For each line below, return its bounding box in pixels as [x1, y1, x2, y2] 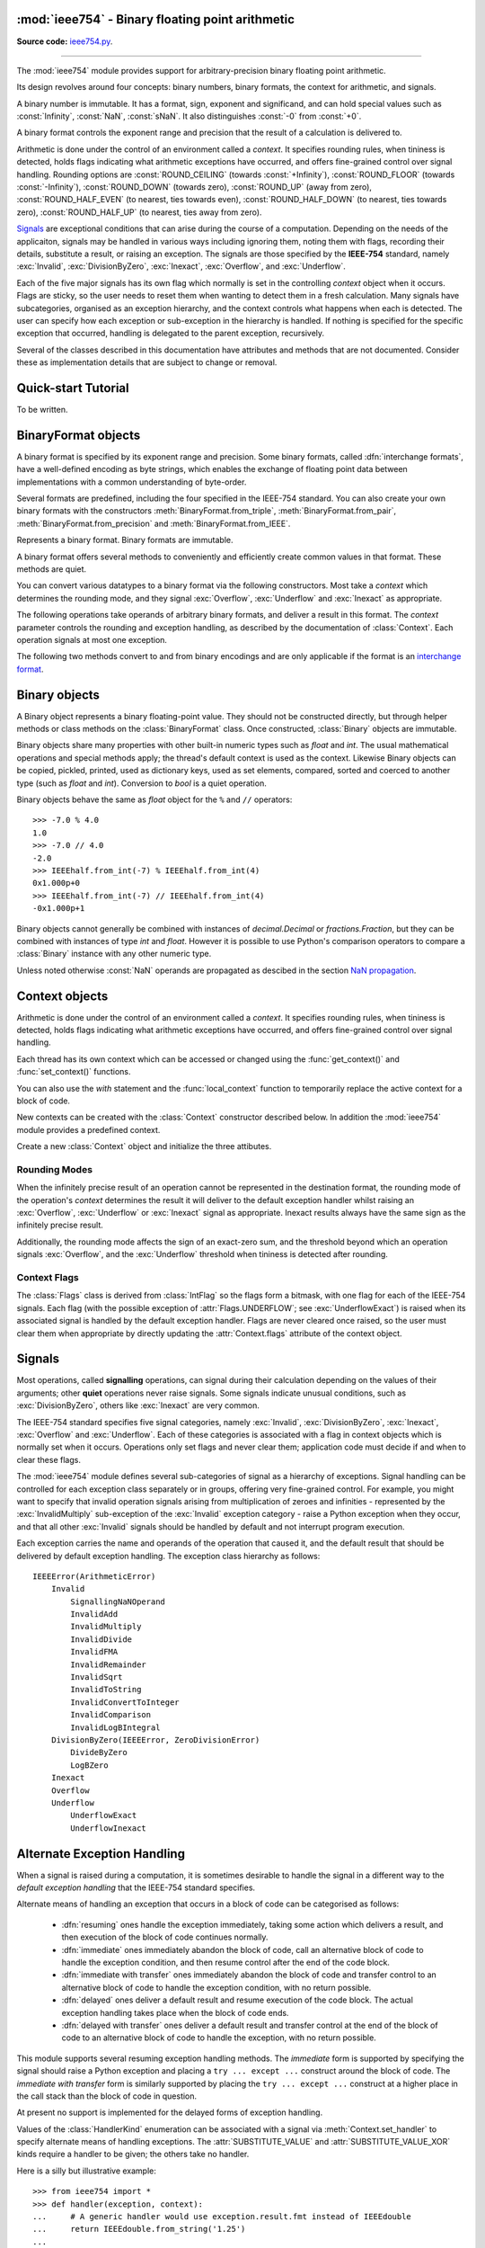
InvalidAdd [70, 1610, 119, 1619]
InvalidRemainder [70, 1659, 147, 1670]
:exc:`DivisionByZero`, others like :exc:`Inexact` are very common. [16, 1400, 260, 1411]
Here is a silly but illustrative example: [16, 2165, 157, 2176]
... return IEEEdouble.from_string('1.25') [32, 2224, 246, 2235]
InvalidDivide [70, 1634, 133, 1645]
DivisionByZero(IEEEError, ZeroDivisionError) [50, 1735, 260, 1744]
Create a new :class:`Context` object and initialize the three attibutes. [16, 1141, 272, 1152]
